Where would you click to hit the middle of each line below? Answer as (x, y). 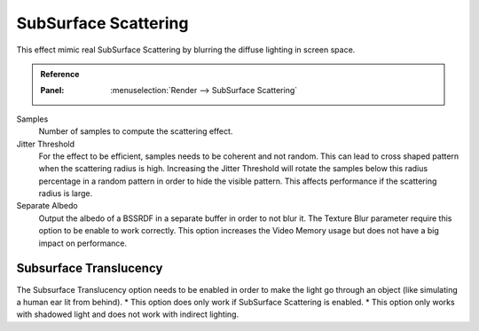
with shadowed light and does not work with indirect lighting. (128, 314)
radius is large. (66, 193)
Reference (60, 74)
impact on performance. (83, 243)
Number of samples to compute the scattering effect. (136, 131)
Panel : (52, 91)
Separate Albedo (47, 206)
